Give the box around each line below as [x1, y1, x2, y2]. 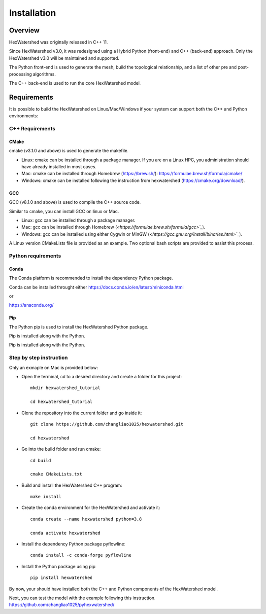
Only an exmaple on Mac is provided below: [9, 364, 98, 370]
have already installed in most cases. [21, 164, 97, 170]
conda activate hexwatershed [30, 530, 100, 536]
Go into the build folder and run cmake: [21, 446, 101, 452]
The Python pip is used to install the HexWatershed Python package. [9, 324, 149, 330]
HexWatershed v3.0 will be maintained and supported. [9, 55, 120, 61]
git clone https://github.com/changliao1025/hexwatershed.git [30, 421, 184, 427]
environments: [9, 113, 38, 119]
